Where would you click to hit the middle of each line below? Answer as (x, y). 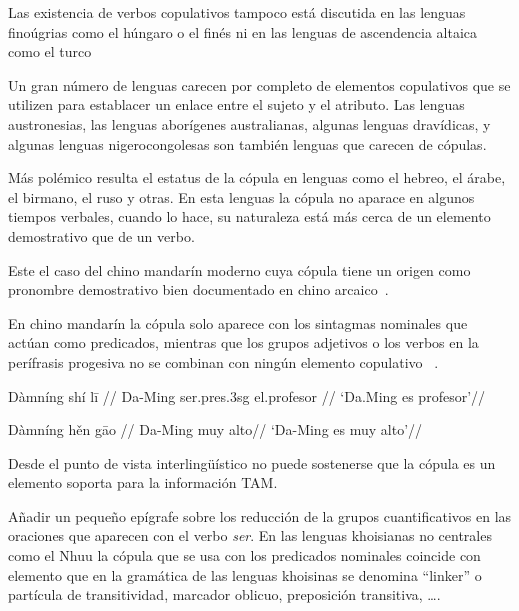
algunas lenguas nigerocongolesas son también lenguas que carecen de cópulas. (247, 143)
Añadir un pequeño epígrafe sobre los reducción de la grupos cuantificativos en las (260, 515)
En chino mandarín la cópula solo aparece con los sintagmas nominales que (238, 322)
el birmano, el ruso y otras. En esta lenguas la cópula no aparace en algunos (241, 196)
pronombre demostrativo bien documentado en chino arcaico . (198, 289)
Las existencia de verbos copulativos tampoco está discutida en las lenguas (237, 12)
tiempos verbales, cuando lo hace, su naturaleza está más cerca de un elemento (249, 216)
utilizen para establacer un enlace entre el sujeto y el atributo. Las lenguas (236, 104)
